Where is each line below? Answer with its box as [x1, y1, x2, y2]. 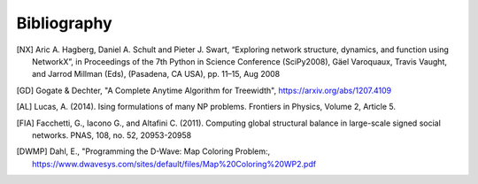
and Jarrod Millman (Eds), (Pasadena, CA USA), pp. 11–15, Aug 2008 [32, 69, 281, 80]
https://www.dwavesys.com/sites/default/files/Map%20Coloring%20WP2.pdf [32, 158, 317, 169]
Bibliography [16, 13, 112, 33]
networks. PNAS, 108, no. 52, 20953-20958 [32, 129, 192, 141]
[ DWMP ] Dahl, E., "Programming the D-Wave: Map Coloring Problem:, [16, 146, 271, 157]
